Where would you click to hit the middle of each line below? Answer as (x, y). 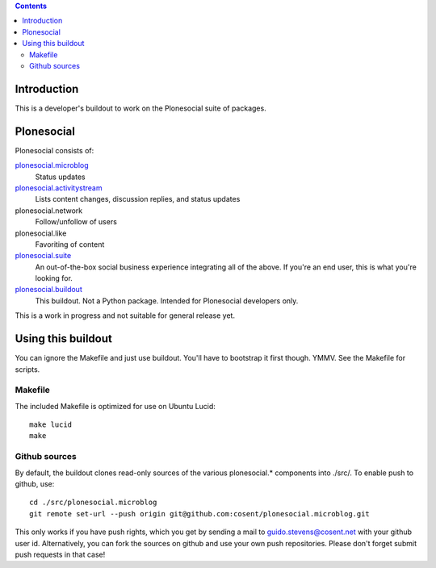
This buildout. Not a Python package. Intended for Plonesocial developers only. (167, 301)
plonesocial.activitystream (59, 188)
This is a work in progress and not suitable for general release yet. (125, 315)
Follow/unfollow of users (76, 222)
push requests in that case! (60, 554)
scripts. (27, 369)
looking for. (54, 278)
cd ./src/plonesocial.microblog (93, 503)
